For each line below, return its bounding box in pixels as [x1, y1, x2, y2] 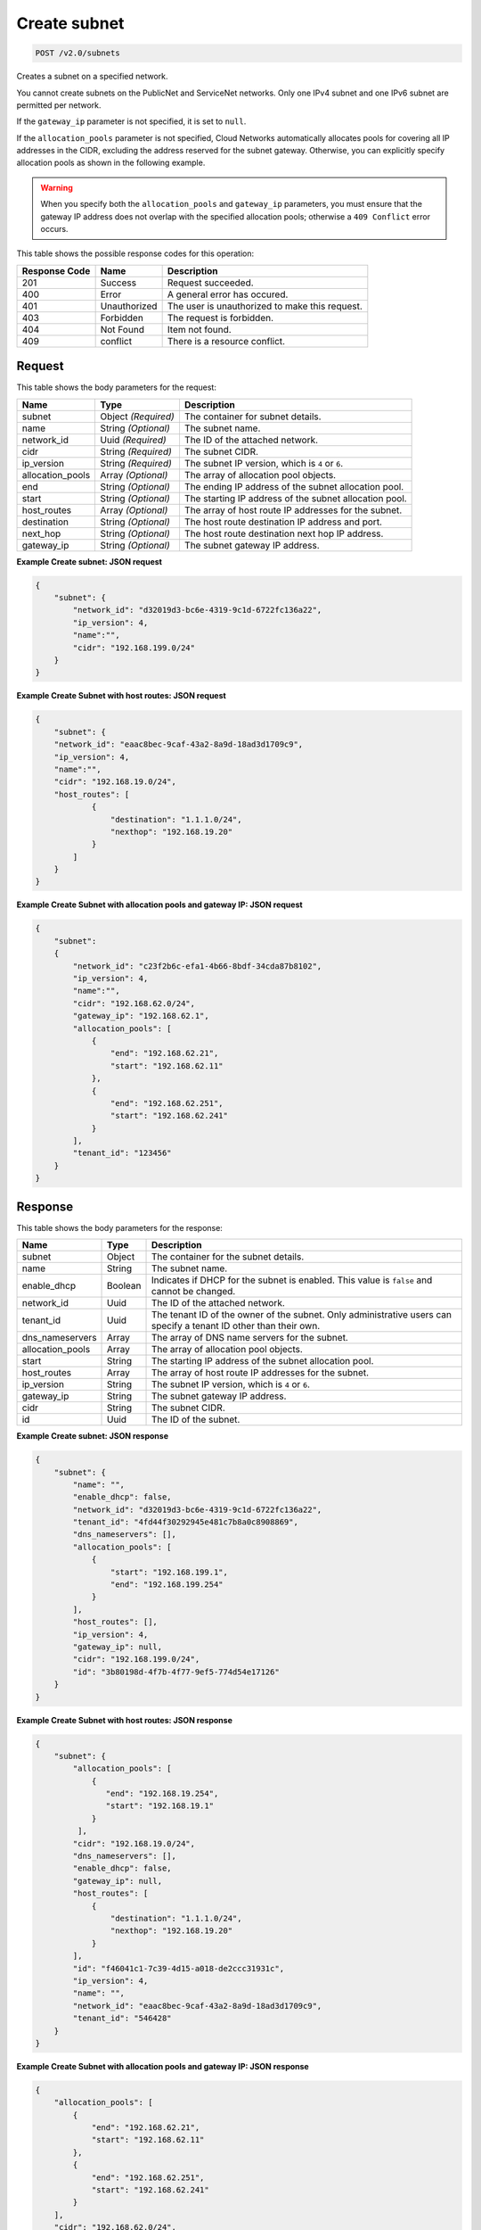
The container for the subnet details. [151, 1251, 305, 1263]
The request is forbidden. [167, 311, 274, 324]
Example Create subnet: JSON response [16, 1431, 169, 1441]
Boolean [107, 1280, 142, 1293]
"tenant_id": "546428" [72, 2013, 173, 2024]
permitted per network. [16, 99, 102, 111]
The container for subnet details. [183, 410, 322, 423]
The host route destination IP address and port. [183, 516, 383, 528]
